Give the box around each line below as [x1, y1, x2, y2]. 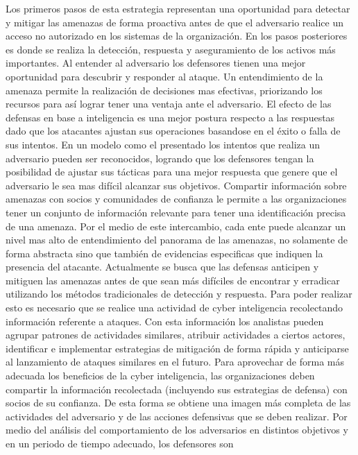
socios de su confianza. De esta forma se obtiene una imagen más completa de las [6, 395, 351, 410]
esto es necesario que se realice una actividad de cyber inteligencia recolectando [6, 300, 343, 315]
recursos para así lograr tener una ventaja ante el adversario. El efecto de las [6, 96, 332, 111]
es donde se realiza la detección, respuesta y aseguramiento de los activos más [6, 42, 336, 56]
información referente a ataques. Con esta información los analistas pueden [6, 314, 324, 328]
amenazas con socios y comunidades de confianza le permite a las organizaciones [6, 191, 347, 206]
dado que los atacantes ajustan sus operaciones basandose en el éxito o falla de [6, 123, 341, 138]
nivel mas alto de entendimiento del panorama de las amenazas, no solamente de [6, 232, 348, 247]
